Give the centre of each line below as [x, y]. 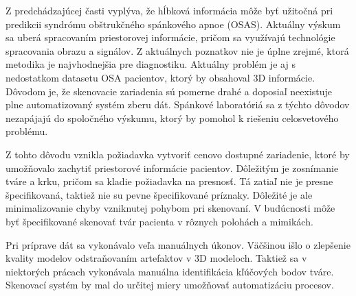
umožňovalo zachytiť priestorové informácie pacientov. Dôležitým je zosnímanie [172, 168]
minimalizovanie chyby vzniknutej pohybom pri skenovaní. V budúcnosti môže [170, 208]
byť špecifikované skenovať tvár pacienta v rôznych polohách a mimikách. [159, 221]
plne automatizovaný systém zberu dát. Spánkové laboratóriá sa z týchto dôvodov [178, 104]
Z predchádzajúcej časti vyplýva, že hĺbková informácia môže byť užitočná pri [169, 10]
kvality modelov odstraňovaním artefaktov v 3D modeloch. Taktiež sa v [156, 258]
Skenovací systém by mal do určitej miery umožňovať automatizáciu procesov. [170, 285]
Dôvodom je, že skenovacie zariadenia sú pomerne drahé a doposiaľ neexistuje [169, 91]
